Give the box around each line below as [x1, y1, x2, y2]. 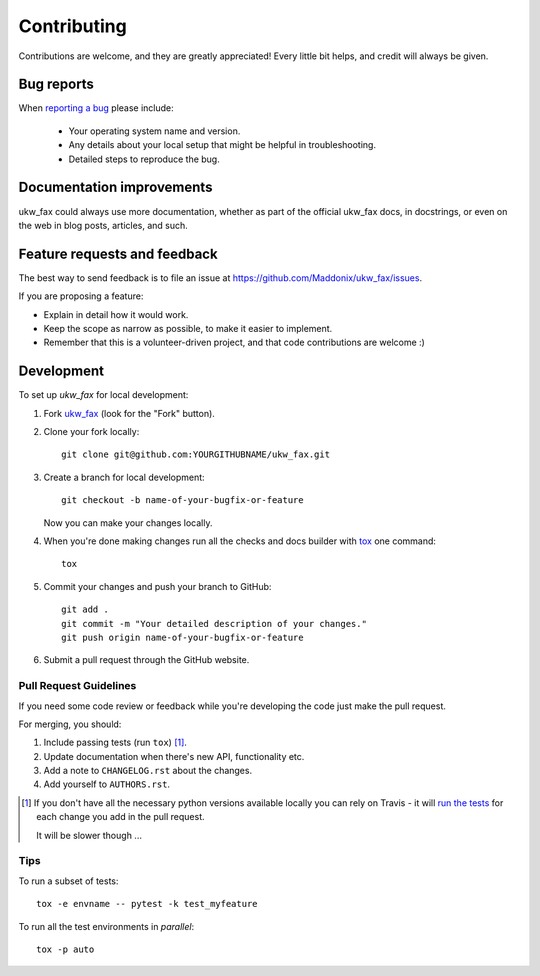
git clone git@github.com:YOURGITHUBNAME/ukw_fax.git [61, 449, 330, 460]
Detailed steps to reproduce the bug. [68, 153, 220, 165]
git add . [61, 604, 109, 615]
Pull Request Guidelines [18, 679, 137, 693]
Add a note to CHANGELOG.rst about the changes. [43, 765, 253, 777]
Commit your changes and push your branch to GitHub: [43, 580, 272, 592]
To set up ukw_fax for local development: [18, 389, 189, 401]
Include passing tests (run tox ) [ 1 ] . [43, 736, 187, 749]
